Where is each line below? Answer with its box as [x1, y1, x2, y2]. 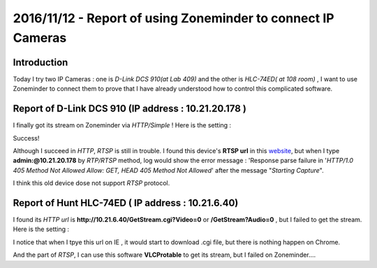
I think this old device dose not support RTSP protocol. [13, 179, 170, 187]
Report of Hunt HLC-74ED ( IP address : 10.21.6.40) [13, 197, 239, 209]
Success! [13, 134, 40, 142]
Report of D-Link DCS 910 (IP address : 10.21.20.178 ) [13, 103, 247, 115]
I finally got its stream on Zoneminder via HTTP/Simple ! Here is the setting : [13, 121, 232, 129]
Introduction [13, 56, 68, 68]
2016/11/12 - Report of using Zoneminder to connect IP [13, 10, 334, 26]
